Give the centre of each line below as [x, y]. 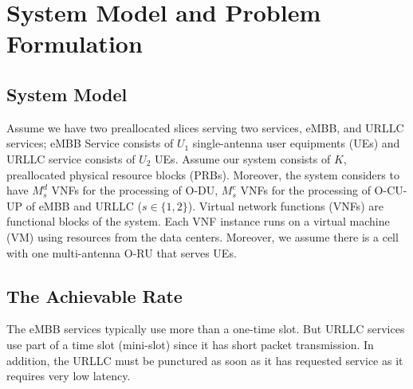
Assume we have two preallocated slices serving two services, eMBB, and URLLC [205, 127]
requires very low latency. [69, 376]
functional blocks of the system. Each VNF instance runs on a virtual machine [198, 221]
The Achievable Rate [94, 295]
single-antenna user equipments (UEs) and [296, 143]
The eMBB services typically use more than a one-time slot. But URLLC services [206, 329]
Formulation [75, 43]
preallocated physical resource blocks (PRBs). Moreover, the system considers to [203, 174]
